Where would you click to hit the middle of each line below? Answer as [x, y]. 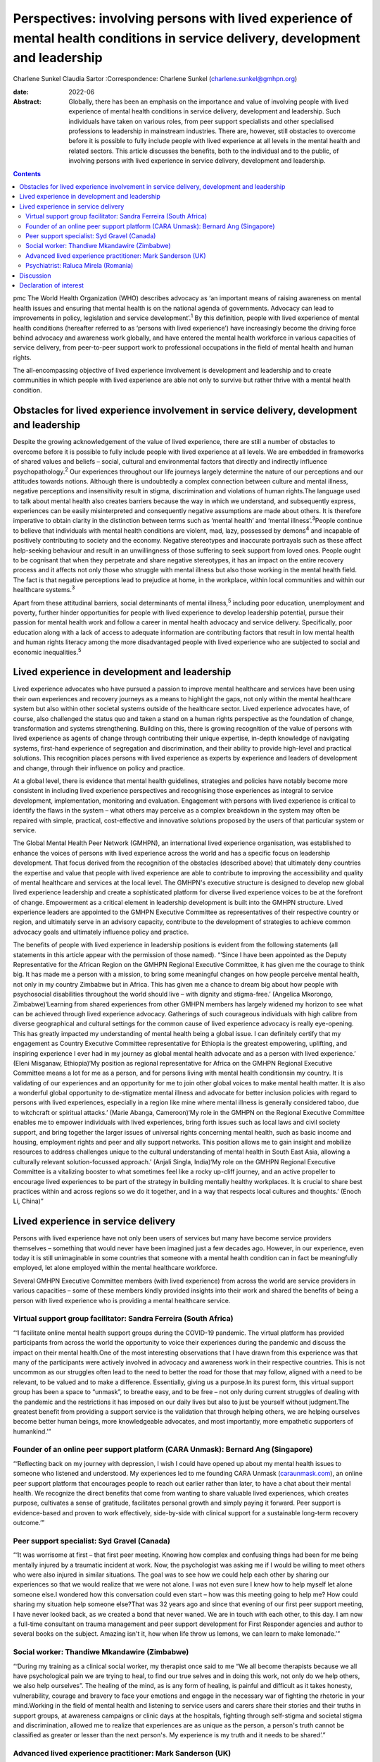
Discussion [35, 276]
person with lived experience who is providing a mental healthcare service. [122, 1300]
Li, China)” [28, 1201]
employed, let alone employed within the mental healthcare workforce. [115, 1268]
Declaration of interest [52, 285]
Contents [27, 173]
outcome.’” [29, 1523]
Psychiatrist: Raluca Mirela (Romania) [80, 266]
